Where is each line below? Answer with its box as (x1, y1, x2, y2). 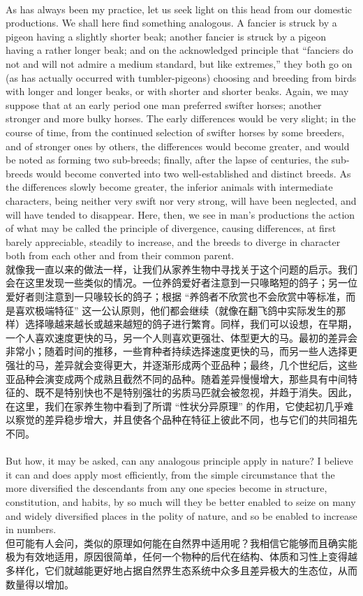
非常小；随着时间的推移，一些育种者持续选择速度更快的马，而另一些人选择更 (6, 344, 357, 358)
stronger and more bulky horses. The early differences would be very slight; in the (6, 111, 356, 126)
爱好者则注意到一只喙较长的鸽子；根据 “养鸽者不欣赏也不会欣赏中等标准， (6, 289, 346, 304)
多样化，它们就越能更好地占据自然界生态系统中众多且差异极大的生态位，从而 (6, 562, 357, 577)
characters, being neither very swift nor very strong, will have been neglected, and (6, 193, 357, 208)
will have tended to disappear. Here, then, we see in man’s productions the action (6, 207, 355, 221)
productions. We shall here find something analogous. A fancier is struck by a (6, 15, 337, 30)
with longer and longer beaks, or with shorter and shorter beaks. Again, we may (6, 84, 349, 99)
